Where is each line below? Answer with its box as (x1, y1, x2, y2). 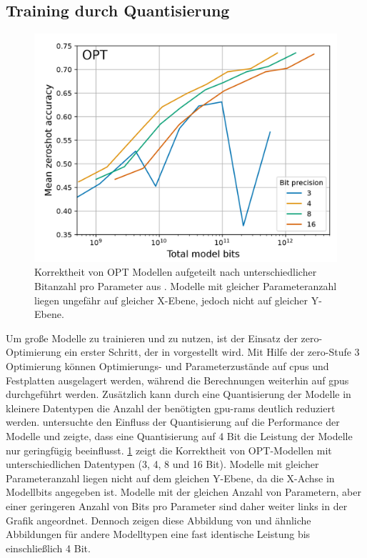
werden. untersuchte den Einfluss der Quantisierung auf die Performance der (6, 414, 340, 429)
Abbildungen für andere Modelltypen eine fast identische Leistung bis (6, 527, 311, 542)
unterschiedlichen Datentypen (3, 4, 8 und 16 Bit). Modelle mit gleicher (6, 457, 319, 472)
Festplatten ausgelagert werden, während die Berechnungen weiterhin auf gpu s (6, 372, 349, 387)
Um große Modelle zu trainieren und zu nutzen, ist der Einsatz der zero (6, 330, 319, 345)
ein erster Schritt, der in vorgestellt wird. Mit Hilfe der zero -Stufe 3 (64, 344, 360, 359)
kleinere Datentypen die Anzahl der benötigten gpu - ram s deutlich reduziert (6, 400, 336, 415)
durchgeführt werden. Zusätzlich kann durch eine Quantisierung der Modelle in (6, 387, 351, 402)
